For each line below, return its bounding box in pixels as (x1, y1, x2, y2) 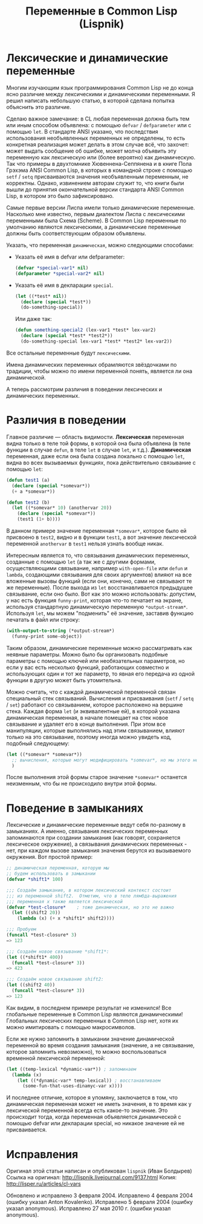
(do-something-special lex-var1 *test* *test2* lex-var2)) (21, 338, 173, 344)
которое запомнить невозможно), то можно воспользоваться (6, 1048, 167, 1055)
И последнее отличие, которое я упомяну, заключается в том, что (6, 1094, 178, 1101)
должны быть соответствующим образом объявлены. (6, 229, 147, 237)
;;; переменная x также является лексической (6, 898, 123, 904)
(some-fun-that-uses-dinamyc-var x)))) (22, 1083, 123, 1089)
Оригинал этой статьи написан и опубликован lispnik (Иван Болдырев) (6, 1167, 192, 1175)
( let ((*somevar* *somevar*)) (6, 751, 83, 757)
